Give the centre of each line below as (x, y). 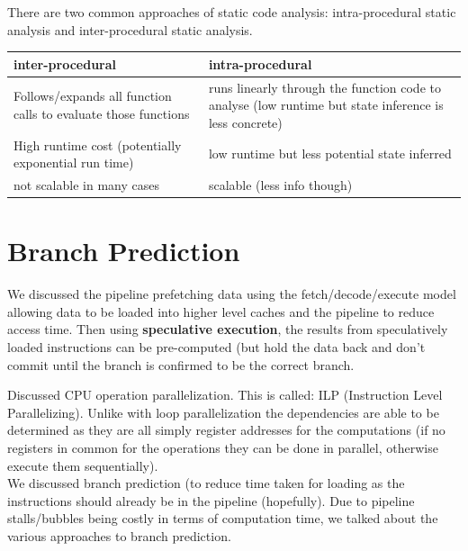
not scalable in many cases (86, 185)
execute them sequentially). (83, 465)
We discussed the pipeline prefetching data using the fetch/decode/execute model (232, 294)
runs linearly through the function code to (324, 87)
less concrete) (245, 122)
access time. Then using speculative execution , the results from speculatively (228, 329)
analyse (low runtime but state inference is (326, 105)
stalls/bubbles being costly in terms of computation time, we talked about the (223, 518)
